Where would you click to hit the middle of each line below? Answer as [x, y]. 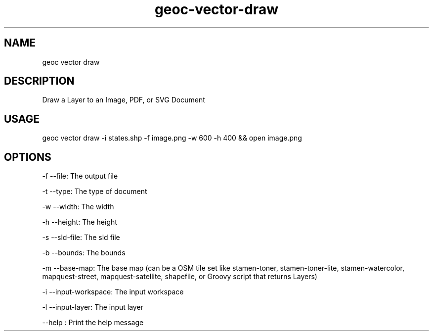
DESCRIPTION [39, 81]
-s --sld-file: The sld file [81, 238]
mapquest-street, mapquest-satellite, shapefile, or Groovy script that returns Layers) [180, 277]
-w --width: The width [78, 207]
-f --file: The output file [80, 176]
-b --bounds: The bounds [84, 253]
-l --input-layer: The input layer [93, 307]
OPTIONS [28, 157]
